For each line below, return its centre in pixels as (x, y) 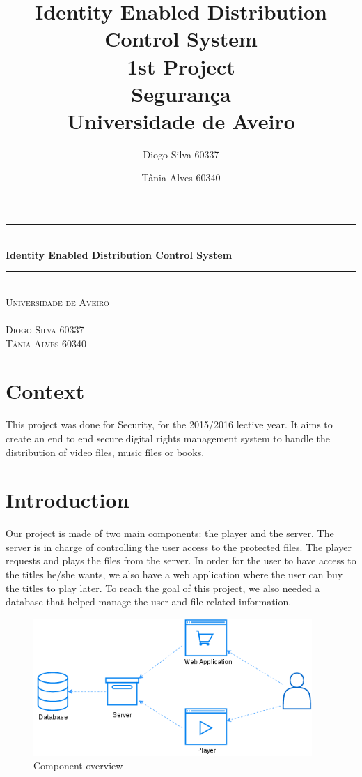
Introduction (68, 500)
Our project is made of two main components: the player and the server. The (170, 533)
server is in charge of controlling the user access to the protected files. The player (179, 546)
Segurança (181, 93)
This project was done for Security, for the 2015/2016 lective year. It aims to (169, 424)
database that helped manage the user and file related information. (149, 602)
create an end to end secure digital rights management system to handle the (168, 438)
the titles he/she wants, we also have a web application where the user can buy (174, 574)
